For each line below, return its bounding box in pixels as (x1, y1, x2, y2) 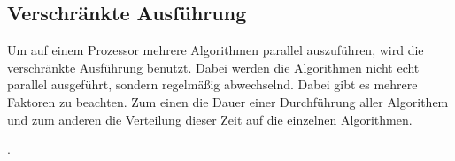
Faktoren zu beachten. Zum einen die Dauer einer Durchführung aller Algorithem (7, 92, 449, 111)
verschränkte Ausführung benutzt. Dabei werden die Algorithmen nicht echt (7, 57, 420, 76)
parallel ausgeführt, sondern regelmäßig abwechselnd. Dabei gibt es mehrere (7, 75, 418, 94)
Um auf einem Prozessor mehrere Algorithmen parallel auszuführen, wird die (7, 41, 424, 59)
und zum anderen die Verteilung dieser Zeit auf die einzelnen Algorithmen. (7, 110, 413, 128)
